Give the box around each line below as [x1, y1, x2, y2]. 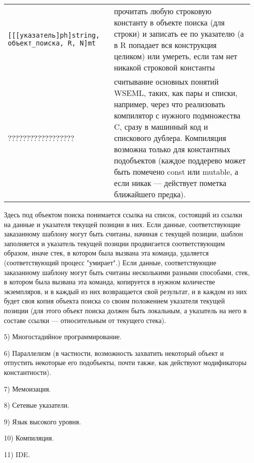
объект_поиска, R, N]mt [8, 39, 96, 47]
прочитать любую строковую [114, 5, 212, 17]
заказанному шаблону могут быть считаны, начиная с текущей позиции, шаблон [4, 229, 243, 239]
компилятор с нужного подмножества [114, 110, 241, 121]
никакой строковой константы [114, 62, 215, 73]
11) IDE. [4, 449, 30, 459]
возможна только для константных [114, 143, 231, 155]
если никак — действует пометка [114, 177, 227, 188]
